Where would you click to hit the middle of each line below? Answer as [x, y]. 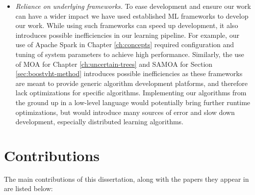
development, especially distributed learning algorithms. [100, 122]
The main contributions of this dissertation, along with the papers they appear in [127, 179]
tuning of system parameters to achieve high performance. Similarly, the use [130, 54]
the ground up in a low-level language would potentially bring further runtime [133, 102]
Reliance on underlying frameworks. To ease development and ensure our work [133, 6]
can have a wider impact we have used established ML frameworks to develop [132, 15]
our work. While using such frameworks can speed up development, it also [127, 25]
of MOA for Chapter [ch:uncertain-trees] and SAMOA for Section [114, 64]
